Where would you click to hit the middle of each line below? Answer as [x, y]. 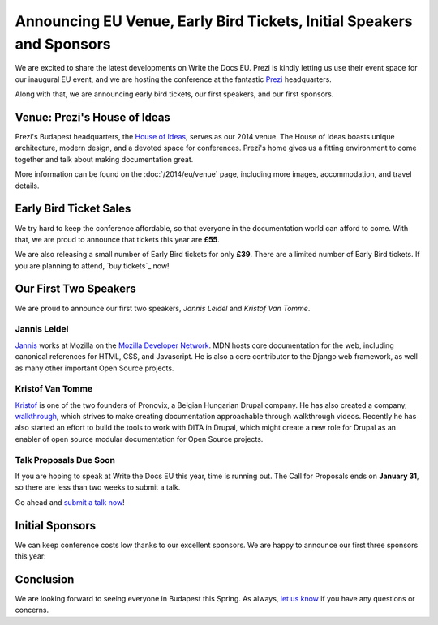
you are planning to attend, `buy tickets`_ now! [92, 265]
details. [27, 186]
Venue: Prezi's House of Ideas [92, 117]
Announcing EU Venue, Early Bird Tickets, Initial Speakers [214, 21]
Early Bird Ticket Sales [73, 209]
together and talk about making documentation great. [104, 159]
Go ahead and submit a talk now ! [70, 502]
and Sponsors [63, 44]
